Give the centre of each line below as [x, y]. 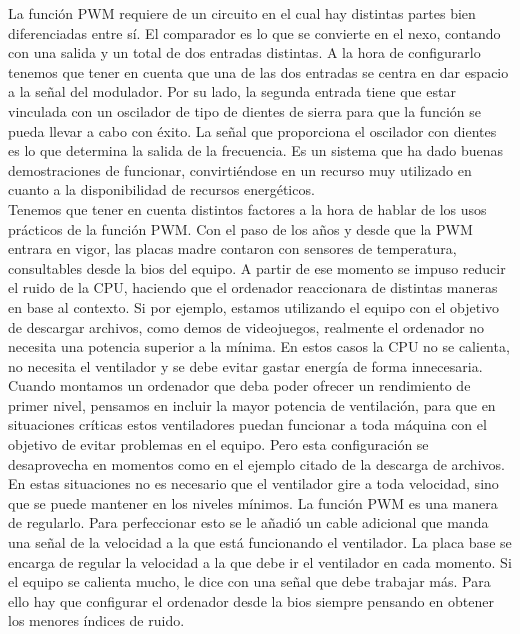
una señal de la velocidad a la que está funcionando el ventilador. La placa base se [260, 542]
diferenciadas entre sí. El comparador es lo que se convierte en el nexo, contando [254, 32]
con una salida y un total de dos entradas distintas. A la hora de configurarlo [244, 52]
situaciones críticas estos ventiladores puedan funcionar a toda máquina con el [247, 424]
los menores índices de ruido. [96, 620]
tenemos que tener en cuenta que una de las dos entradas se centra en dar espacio [258, 71]
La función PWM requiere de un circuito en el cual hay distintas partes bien [242, 13]
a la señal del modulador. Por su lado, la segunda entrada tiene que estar [232, 91]
